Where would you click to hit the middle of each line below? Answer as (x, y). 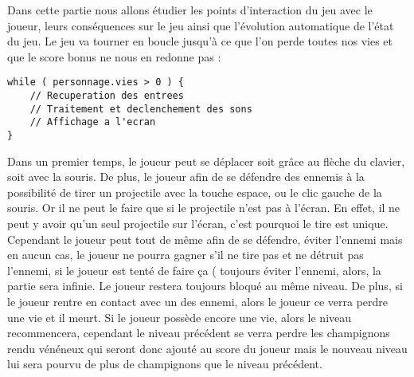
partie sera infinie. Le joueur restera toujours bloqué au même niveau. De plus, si (205, 286)
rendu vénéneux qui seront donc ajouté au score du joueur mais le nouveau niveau (207, 348)
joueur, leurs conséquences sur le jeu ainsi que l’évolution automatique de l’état (201, 25)
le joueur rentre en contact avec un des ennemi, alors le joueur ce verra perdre (198, 301)
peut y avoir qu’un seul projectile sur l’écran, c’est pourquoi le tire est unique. (198, 224)
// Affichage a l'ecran (93, 122)
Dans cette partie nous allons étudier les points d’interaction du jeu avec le (190, 10)
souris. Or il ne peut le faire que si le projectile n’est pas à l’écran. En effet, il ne (204, 208)
